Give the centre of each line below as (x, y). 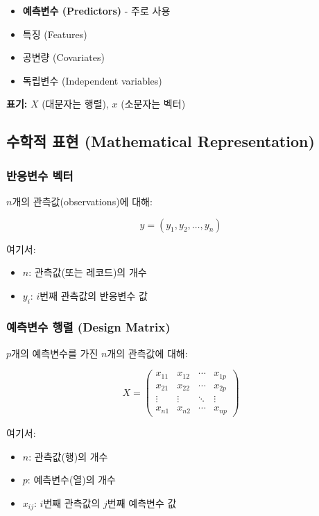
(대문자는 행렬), (75, 104)
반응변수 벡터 (40, 175)
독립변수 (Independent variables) (92, 80)
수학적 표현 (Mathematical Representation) (161, 141)
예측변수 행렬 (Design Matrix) (88, 327)
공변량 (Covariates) (63, 57)
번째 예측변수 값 (142, 502)
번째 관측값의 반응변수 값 (94, 295)
